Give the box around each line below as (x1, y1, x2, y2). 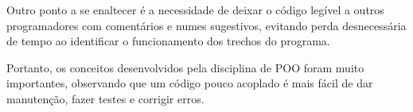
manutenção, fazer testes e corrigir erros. (6, 90, 205, 106)
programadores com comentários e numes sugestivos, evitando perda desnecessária (6, 17, 407, 33)
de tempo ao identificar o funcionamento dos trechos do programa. (6, 33, 330, 49)
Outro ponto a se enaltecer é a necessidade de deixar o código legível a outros (6, 2, 384, 17)
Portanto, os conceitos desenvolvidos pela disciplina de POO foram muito (6, 59, 364, 75)
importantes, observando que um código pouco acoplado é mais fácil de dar (6, 75, 373, 91)
